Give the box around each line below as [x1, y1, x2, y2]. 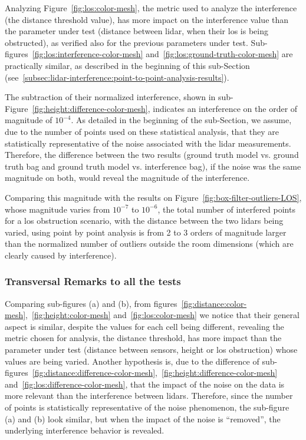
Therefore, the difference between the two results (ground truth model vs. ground [5, 148, 299, 161]
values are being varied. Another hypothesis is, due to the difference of [5, 355, 259, 367]
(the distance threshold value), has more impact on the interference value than [5, 13, 289, 25]
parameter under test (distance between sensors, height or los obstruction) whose [5, 343, 298, 356]
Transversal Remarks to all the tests [5, 274, 181, 289]
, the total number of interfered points [157, 203, 295, 215]
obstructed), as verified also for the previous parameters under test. [5, 36, 248, 48]
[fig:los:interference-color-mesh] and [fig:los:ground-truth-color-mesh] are [32, 48, 293, 60]
